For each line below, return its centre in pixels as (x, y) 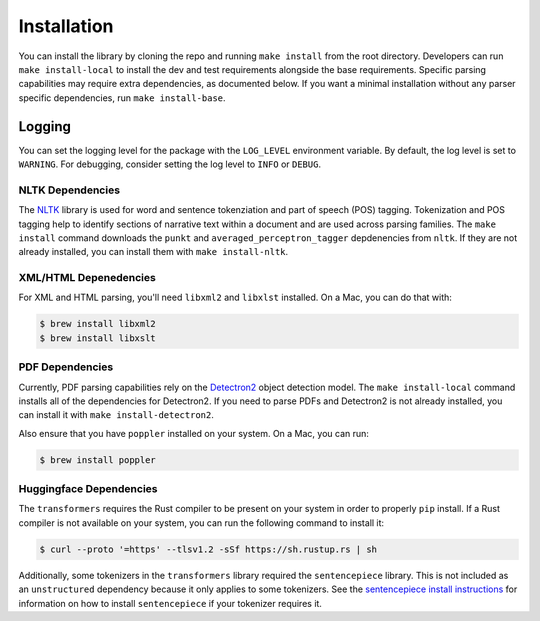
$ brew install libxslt (98, 338)
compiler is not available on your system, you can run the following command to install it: (201, 522)
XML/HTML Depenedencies (87, 278)
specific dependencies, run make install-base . (122, 97)
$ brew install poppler (98, 459)
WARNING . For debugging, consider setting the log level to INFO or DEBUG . (170, 164)
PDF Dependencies (66, 367)
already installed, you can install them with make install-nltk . (153, 252)
